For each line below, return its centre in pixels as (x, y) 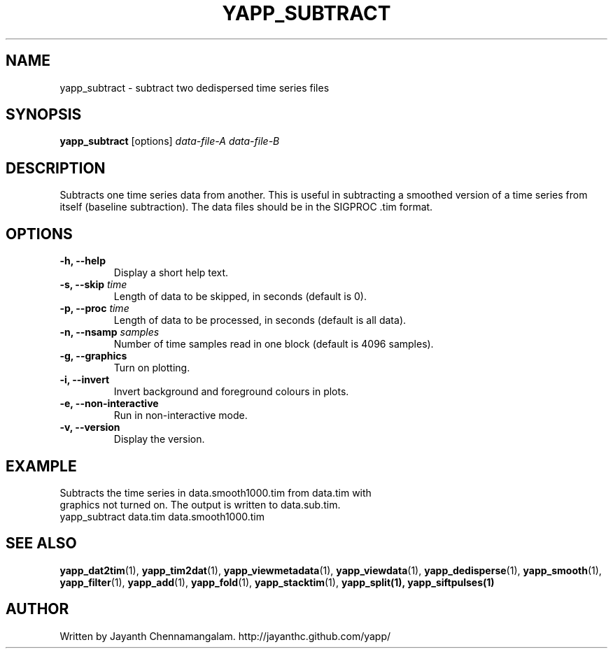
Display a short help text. (171, 273)
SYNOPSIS (44, 115)
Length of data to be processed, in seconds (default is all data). (260, 320)
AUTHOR (37, 609)
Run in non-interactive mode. (181, 415)
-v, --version (90, 427)
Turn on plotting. (152, 368)
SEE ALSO (41, 543)
